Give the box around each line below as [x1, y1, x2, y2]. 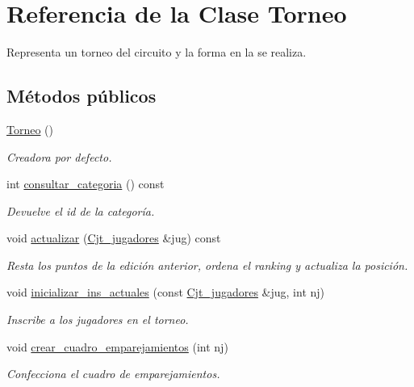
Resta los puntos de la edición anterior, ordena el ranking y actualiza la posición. [6, 256, 408, 273]
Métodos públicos [6, 83, 157, 108]
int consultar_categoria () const [6, 175, 165, 192]
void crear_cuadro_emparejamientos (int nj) [6, 338, 228, 355]
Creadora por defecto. [6, 148, 112, 165]
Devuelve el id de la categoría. [6, 202, 155, 219]
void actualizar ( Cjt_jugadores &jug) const [6, 229, 221, 246]
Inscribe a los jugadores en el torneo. [6, 311, 189, 328]
